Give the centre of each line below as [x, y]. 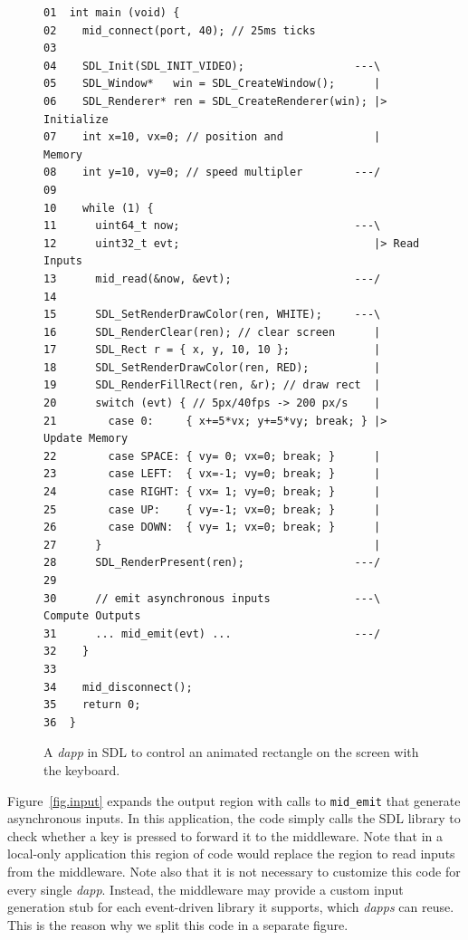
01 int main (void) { [112, 13]
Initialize [76, 119]
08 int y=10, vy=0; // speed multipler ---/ [212, 173]
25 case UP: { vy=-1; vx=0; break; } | [212, 509]
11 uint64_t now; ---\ [212, 226]
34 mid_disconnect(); [118, 687]
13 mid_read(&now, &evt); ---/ [212, 278]
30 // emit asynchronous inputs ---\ [212, 598]
